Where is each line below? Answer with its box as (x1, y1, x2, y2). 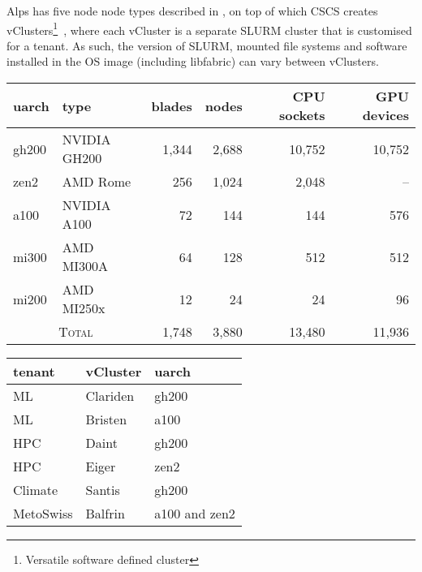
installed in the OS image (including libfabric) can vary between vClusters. (6, 53, 379, 70)
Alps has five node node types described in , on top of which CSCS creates (6, 2, 378, 19)
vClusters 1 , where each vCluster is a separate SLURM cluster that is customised (6, 19, 412, 38)
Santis (85, 480, 120, 500)
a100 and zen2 (154, 504, 235, 523)
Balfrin (85, 504, 125, 523)
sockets (278, 105, 325, 125)
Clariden (85, 386, 135, 406)
